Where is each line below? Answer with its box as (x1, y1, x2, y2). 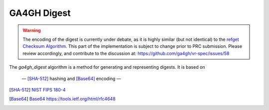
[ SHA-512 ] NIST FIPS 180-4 (9, 87, 66, 93)
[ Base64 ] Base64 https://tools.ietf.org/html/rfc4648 (9, 96, 116, 102)
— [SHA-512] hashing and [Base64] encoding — (21, 75, 122, 82)
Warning (22, 27, 41, 33)
